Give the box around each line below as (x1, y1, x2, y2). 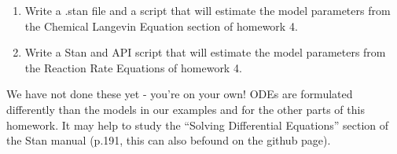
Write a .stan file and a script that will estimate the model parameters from (24, 2, 391, 18)
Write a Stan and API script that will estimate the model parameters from (24, 44, 386, 60)
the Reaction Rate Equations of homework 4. (24, 59, 242, 75)
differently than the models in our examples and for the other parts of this (6, 101, 365, 117)
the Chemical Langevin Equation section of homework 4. (24, 17, 298, 34)
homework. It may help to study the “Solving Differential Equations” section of (6, 116, 389, 133)
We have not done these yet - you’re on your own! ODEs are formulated (6, 86, 353, 102)
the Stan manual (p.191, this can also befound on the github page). (6, 132, 331, 148)
